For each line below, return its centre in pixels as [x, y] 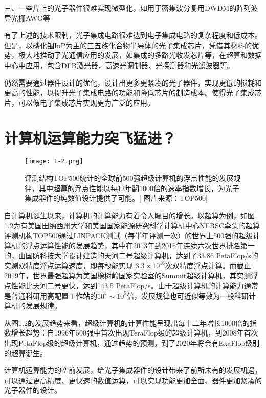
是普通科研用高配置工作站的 [51, 295]
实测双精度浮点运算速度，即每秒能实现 [69, 265]
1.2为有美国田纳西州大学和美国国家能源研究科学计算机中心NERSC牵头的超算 [132, 225]
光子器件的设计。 [33, 390]
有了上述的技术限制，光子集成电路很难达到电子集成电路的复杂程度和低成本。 [133, 35]
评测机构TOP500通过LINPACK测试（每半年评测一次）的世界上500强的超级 [129, 235]
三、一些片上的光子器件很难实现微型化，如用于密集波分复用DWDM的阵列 [128, 8]
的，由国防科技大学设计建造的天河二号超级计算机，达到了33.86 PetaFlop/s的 [131, 255]
